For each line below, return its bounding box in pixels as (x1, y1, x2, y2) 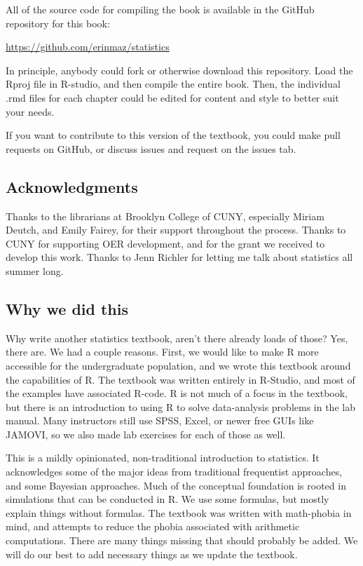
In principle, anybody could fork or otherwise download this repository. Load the (6, 62, 353, 77)
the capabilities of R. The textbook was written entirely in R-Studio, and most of (6, 372, 355, 386)
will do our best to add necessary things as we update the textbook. (6, 546, 298, 561)
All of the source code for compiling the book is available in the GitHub (6, 2, 315, 16)
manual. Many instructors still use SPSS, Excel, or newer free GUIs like (6, 413, 314, 428)
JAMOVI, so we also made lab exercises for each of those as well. (6, 426, 286, 441)
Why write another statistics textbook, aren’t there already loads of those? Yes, (6, 330, 348, 345)
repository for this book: (6, 15, 110, 30)
